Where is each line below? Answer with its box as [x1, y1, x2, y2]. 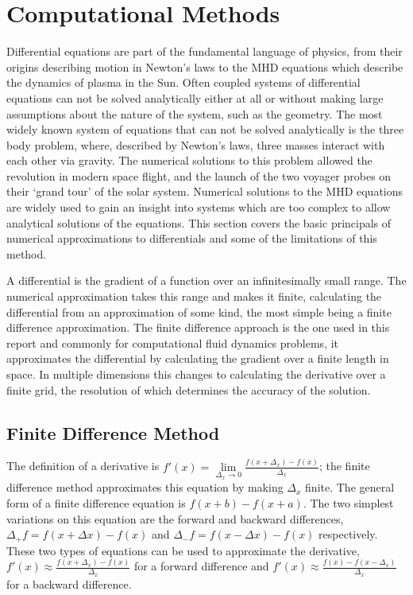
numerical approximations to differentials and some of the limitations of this [6, 230, 377, 247]
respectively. [318, 526, 378, 542]
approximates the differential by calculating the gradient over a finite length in [6, 350, 389, 367]
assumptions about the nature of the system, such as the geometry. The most [6, 105, 383, 122]
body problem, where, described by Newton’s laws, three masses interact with [6, 136, 385, 153]
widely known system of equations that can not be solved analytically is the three [6, 121, 404, 138]
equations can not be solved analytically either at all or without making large [6, 89, 384, 106]
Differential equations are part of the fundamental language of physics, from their [6, 43, 403, 60]
